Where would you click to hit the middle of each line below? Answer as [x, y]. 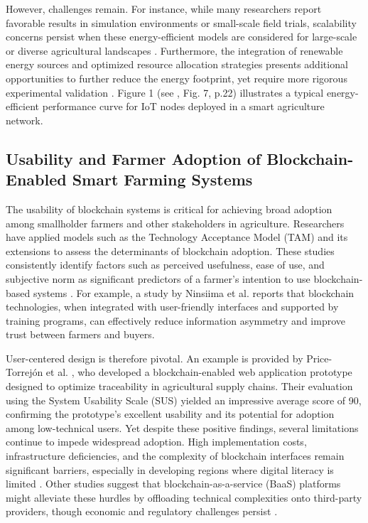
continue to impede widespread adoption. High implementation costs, [156, 442]
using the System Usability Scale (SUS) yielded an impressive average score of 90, [184, 400]
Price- [319, 358]
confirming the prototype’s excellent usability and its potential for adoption [170, 414]
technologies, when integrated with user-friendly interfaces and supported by [172, 307]
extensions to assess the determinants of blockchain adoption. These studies [170, 250]
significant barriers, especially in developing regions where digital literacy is [170, 469]
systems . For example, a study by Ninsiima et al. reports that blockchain [194, 292]
